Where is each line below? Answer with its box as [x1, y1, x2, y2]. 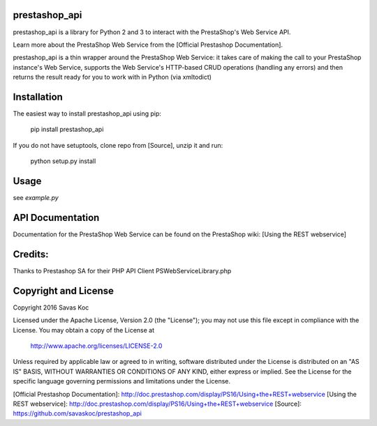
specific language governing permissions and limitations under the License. [13, 377, 230, 386]
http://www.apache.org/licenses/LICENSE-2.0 [30, 342, 163, 350]
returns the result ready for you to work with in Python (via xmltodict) [13, 73, 212, 82]
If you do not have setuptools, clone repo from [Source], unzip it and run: [13, 141, 223, 149]
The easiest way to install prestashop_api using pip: [13, 109, 162, 118]
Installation [13, 91, 63, 102]
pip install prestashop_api [30, 125, 104, 134]
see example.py [13, 194, 59, 202]
